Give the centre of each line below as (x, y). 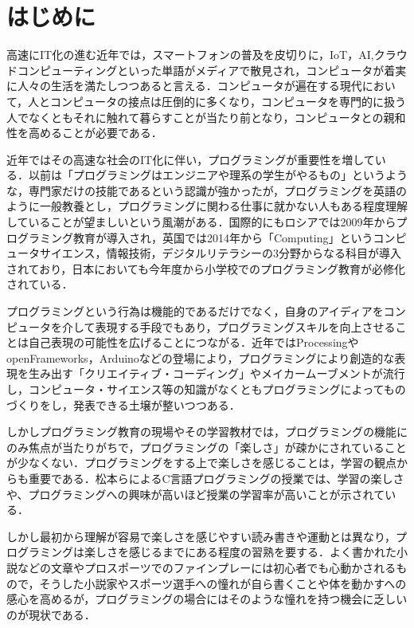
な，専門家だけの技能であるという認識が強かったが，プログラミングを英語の (207, 190)
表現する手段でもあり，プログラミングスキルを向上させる (245, 326)
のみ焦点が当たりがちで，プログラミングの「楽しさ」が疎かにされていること (207, 447)
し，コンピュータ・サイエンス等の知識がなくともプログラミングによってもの (206, 389)
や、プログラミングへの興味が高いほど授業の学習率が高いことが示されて (196, 494)
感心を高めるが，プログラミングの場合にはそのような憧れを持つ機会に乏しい (207, 599)
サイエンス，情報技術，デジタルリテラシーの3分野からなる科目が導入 (221, 253)
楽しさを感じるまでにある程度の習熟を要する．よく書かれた (240, 552)
